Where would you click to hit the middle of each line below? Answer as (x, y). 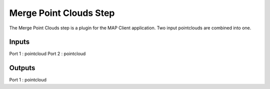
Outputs (22, 68)
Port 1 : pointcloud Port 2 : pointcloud (47, 54)
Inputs (19, 42)
